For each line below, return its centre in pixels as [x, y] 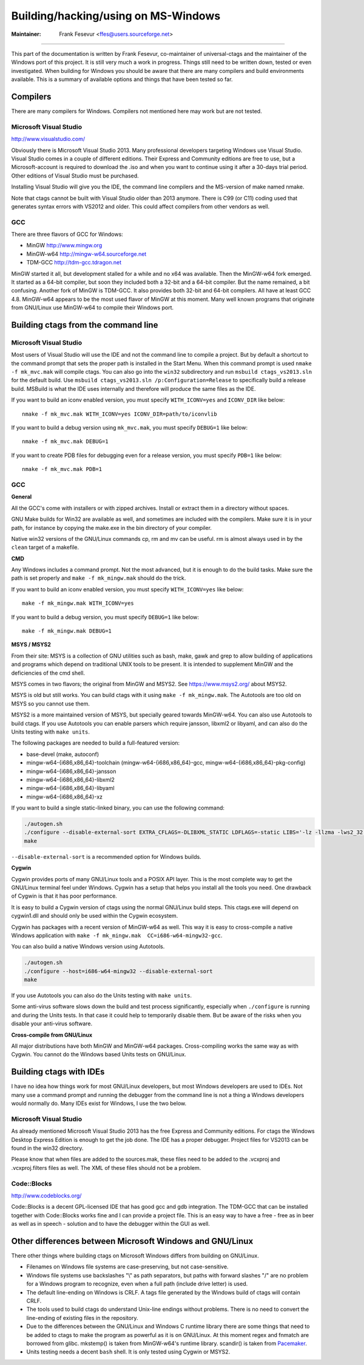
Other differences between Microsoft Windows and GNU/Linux [132, 1241]
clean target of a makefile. [45, 548]
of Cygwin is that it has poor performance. [64, 896]
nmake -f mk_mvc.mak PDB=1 [62, 469]
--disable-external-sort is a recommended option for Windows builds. [106, 856]
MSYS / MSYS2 [31, 645]
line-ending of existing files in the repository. [82, 1318]
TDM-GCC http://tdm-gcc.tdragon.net [74, 263]
